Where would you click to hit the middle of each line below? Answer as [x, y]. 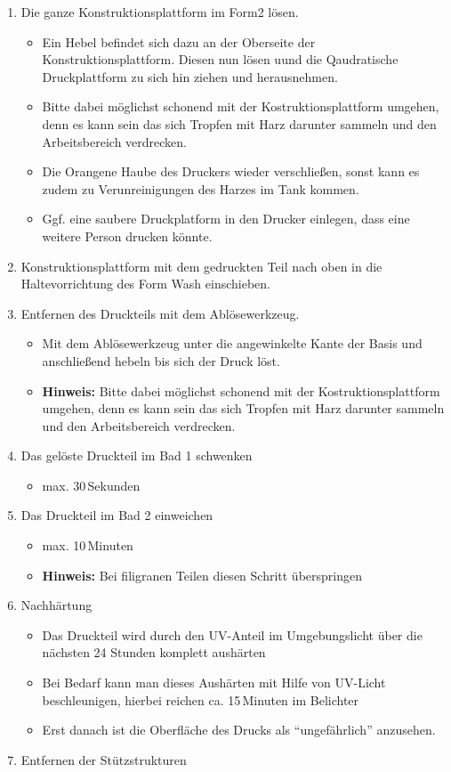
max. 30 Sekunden [91, 485]
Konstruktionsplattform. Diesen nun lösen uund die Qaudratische [220, 59]
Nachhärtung [56, 605]
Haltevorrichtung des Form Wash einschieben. [145, 284]
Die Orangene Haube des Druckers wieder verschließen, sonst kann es [231, 171]
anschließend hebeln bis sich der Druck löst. [161, 360]
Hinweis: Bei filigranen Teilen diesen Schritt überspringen [202, 575]
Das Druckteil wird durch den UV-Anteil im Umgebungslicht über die [232, 634]
